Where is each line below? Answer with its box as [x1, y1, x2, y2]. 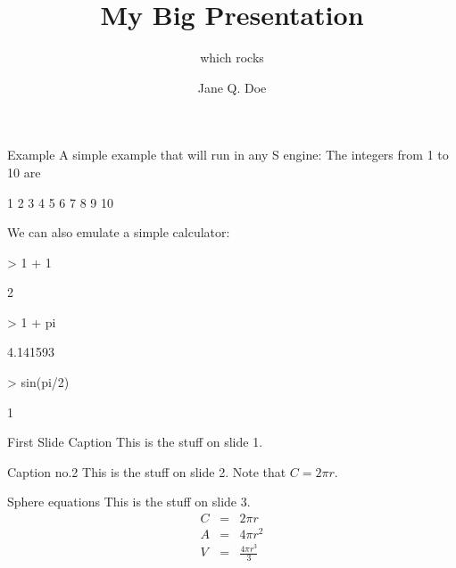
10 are [7, 162, 41, 181]
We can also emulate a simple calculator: [7, 223, 230, 242]
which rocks [200, 48, 264, 67]
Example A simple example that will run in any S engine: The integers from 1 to [7, 145, 449, 164]
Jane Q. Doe [197, 78, 267, 96]
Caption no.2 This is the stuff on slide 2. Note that [7, 462, 286, 481]
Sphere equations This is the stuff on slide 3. [7, 492, 251, 511]
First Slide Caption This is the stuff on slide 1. [7, 432, 263, 451]
